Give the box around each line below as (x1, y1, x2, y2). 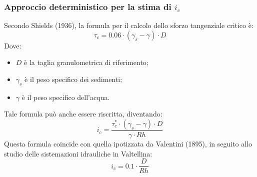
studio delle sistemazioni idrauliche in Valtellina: (4, 148, 152, 158)
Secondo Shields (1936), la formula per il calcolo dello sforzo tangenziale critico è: (4, 20, 253, 30)
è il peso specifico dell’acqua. (21, 91, 110, 102)
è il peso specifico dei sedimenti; (24, 74, 122, 84)
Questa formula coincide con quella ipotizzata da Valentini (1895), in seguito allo (4, 138, 252, 149)
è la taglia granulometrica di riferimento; (24, 57, 148, 67)
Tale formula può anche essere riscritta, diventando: (4, 108, 162, 119)
